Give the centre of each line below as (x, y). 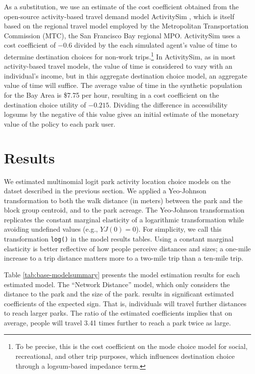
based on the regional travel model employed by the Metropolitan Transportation (126, 26)
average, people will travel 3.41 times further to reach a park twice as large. (117, 322)
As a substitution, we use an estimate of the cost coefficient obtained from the (121, 6)
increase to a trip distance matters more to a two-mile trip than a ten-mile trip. (124, 258)
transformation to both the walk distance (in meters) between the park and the (123, 200)
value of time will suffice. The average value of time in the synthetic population (123, 85)
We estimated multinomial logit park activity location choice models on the (117, 181)
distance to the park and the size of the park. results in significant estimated (119, 294)
